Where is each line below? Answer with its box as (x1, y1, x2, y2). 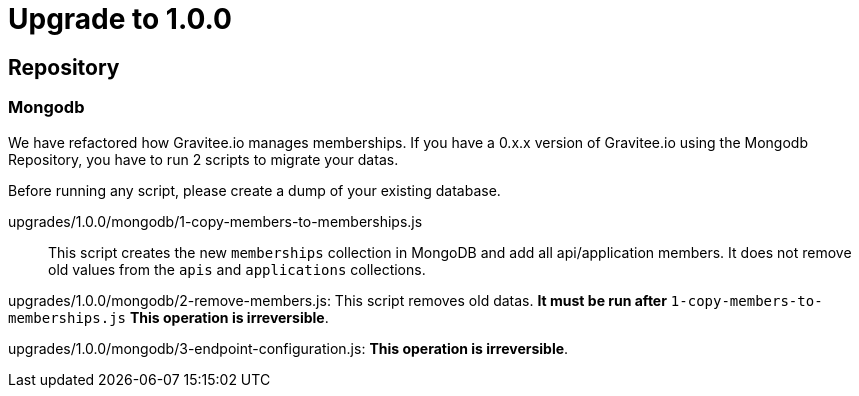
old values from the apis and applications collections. (48, 260, 426, 278)
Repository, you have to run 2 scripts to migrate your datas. (8, 150, 399, 168)
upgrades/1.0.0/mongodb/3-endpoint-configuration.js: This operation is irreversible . (8, 339, 569, 357)
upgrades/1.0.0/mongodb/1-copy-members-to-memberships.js (8, 212, 423, 230)
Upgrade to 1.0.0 (8, 2, 232, 36)
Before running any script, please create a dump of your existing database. (8, 181, 501, 199)
